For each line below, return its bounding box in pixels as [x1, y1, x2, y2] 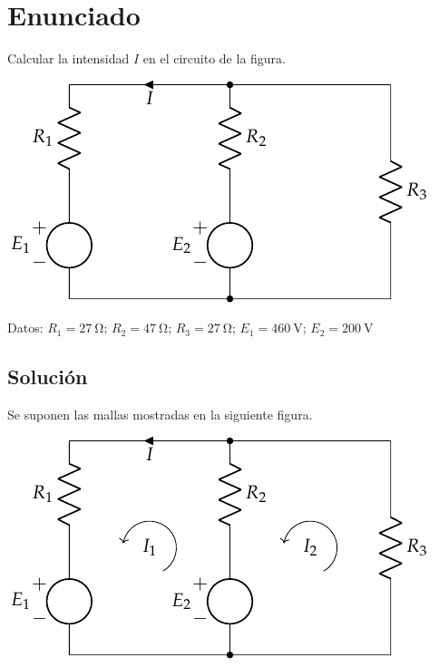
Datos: [7, 318, 44, 337]
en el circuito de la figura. [142, 49, 286, 68]
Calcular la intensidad [7, 49, 130, 68]
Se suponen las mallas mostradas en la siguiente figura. [7, 405, 313, 424]
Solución [7, 362, 88, 391]
